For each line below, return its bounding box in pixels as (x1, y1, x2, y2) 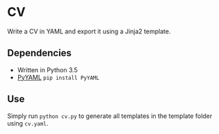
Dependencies (7, 47, 72, 59)
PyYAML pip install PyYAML (17, 73, 99, 81)
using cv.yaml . (7, 119, 49, 127)
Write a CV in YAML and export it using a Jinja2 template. (7, 27, 171, 35)
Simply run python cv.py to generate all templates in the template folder (7, 112, 213, 120)
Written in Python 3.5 (17, 65, 78, 74)
